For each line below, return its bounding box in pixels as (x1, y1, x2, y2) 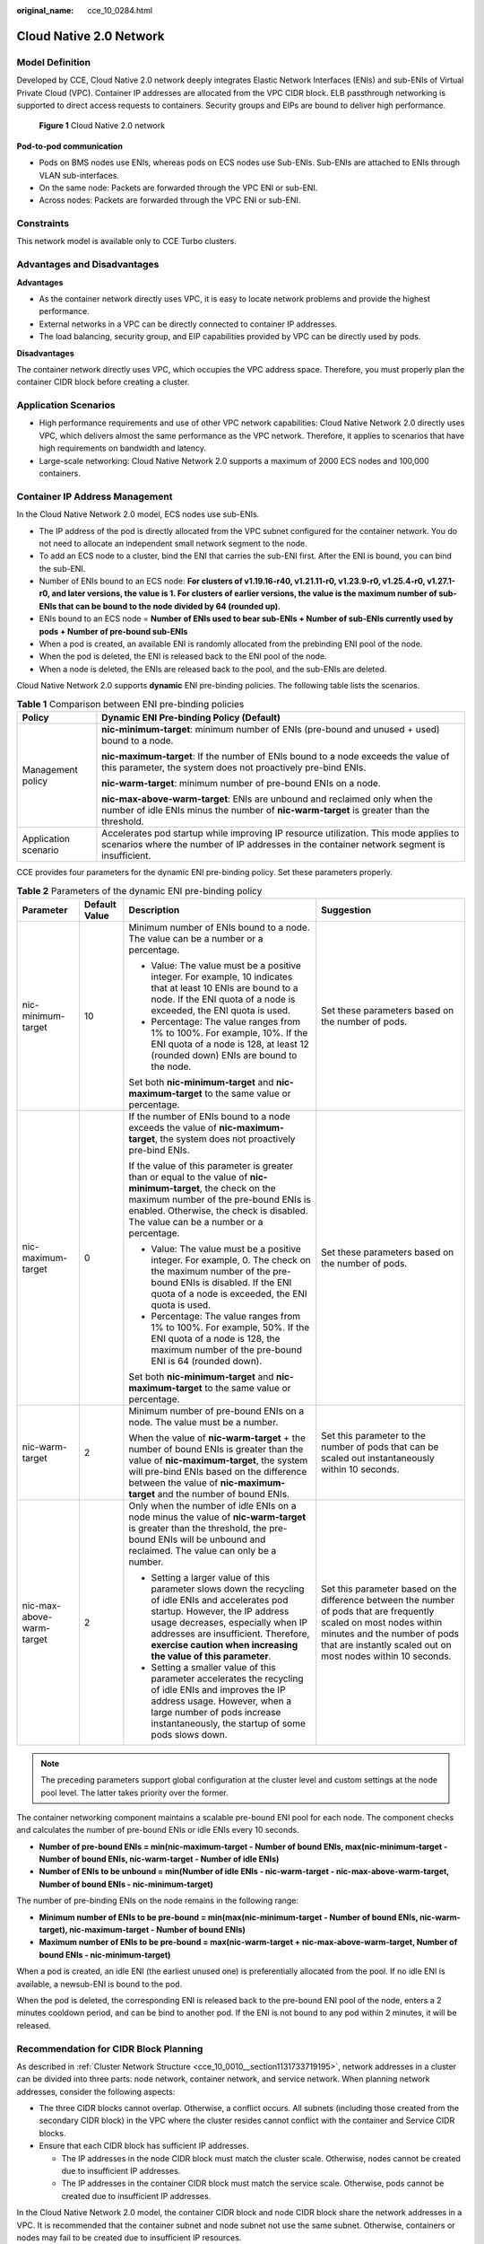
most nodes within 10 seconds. (321, 1650, 452, 1662)
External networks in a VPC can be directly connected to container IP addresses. (39, 319, 338, 329)
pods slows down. (151, 1728, 228, 1740)
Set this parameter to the (321, 1429, 426, 1442)
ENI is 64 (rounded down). (151, 1354, 263, 1367)
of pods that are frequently (321, 1605, 435, 1617)
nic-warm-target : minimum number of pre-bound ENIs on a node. (101, 776, 381, 789)
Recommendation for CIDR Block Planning (16, 2042, 203, 2055)
